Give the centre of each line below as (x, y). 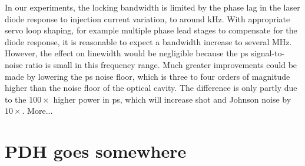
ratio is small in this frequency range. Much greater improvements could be (161, 64)
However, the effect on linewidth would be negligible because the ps (127, 53)
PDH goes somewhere (96, 151)
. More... (37, 111)
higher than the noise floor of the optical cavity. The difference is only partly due (151, 88)
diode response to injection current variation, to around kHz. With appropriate (147, 18)
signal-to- (268, 53)
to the (16, 99)
